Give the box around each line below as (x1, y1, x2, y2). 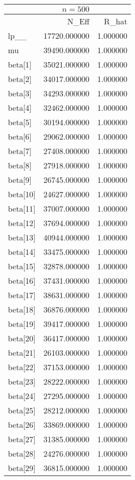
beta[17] (8, 289, 36, 301)
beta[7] (8, 145, 32, 157)
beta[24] (8, 390, 36, 401)
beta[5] (8, 116, 32, 128)
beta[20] (8, 332, 36, 344)
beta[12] (8, 217, 36, 229)
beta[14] (8, 246, 36, 257)
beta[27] (8, 433, 36, 445)
